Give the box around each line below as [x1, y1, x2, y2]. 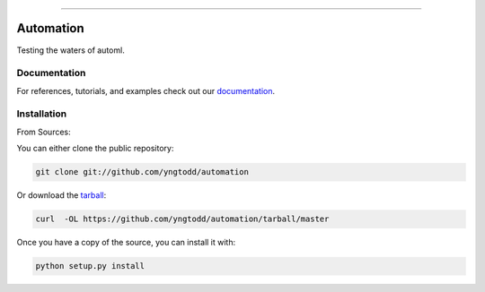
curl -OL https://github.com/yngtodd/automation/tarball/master [35, 214, 330, 224]
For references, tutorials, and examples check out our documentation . [16, 85, 276, 96]
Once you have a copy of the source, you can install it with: [16, 237, 236, 248]
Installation [16, 107, 67, 120]
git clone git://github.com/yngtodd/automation [35, 167, 249, 177]
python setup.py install [35, 261, 145, 271]
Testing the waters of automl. [16, 45, 125, 56]
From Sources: [16, 126, 71, 137]
